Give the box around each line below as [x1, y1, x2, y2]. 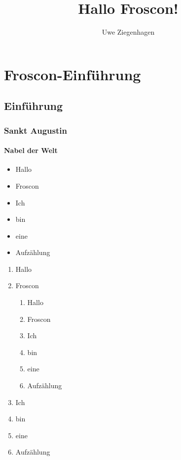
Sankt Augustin [4, 124, 67, 136]
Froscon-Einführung [4, 64, 141, 84]
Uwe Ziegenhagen [102, 27, 155, 37]
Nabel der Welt [4, 145, 58, 155]
